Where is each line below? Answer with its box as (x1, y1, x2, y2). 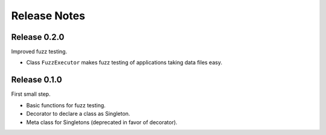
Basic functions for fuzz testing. (26, 101, 106, 108)
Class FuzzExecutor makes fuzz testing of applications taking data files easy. (26, 59, 223, 66)
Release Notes (11, 9, 86, 22)
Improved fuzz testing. (11, 48, 68, 55)
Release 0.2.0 (11, 32, 65, 42)
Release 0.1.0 (11, 75, 63, 85)
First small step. (11, 90, 51, 98)
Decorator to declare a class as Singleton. (26, 110, 130, 118)
